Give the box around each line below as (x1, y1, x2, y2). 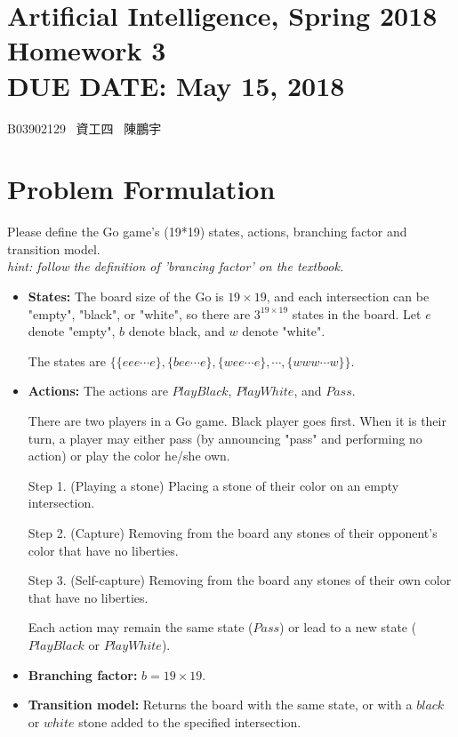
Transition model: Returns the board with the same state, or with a (28, 695, 413, 714)
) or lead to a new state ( (279, 618, 417, 637)
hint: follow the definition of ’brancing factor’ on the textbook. (7, 257, 344, 276)
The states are (28, 351, 107, 370)
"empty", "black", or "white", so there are (28, 304, 251, 323)
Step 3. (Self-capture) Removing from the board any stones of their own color (28, 571, 452, 589)
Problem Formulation (7, 171, 276, 207)
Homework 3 (7, 32, 166, 68)
